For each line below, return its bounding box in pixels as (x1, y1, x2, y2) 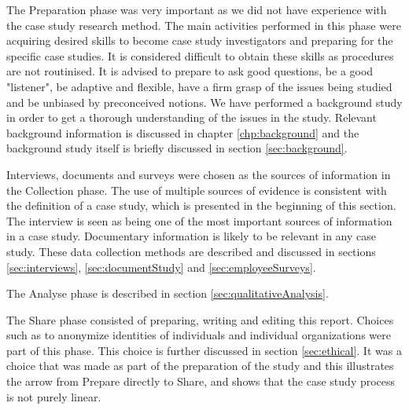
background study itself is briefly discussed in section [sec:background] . (6, 140, 348, 156)
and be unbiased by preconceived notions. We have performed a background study (6, 93, 403, 110)
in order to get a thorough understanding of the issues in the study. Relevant (6, 109, 377, 126)
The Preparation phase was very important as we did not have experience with (6, 2, 387, 17)
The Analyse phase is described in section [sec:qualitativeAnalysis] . (6, 285, 329, 302)
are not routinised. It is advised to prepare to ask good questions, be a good (6, 63, 374, 79)
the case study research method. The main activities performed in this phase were (6, 16, 401, 33)
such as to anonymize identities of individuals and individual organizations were (6, 327, 391, 343)
